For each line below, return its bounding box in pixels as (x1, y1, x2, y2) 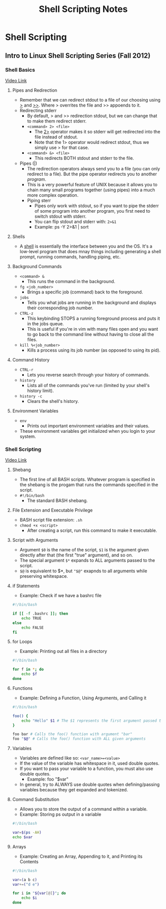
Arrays (12, 843, 26, 850)
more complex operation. (27, 192, 79, 198)
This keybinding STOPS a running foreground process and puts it (27, 315, 160, 321)
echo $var (12, 834, 33, 840)
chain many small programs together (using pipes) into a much (27, 187, 155, 193)
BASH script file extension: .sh (19, 517, 83, 523)
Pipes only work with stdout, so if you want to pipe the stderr (34, 203, 159, 209)
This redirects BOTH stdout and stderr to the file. (34, 155, 134, 161)
